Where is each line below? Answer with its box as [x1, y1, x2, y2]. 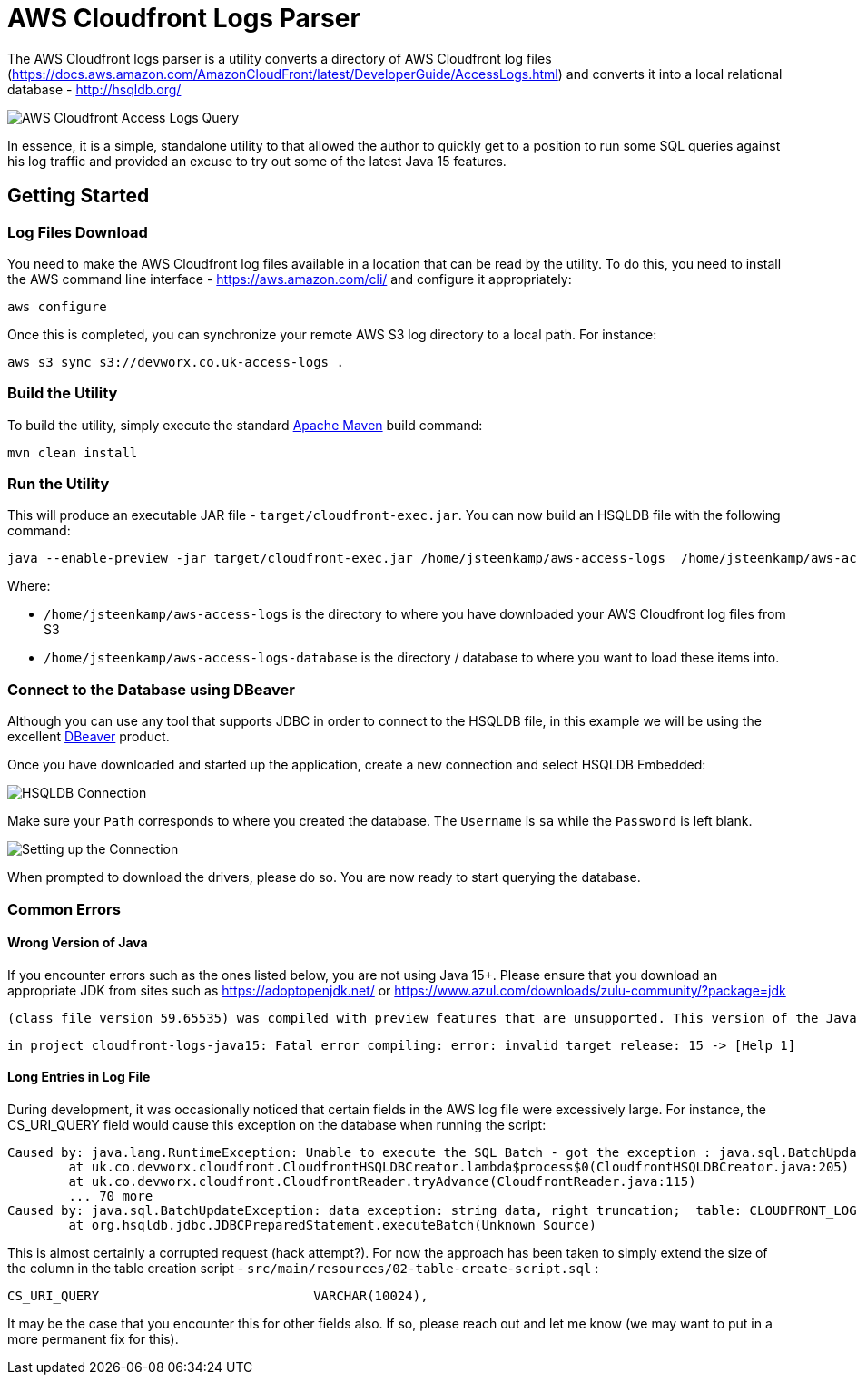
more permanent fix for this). [7, 1331, 179, 1348]
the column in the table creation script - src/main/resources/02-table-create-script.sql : [7, 1260, 599, 1277]
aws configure [7, 299, 107, 314]
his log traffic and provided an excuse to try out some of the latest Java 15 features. [7, 152, 507, 169]
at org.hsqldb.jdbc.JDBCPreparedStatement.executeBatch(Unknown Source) [68, 1218, 597, 1233]
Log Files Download [7, 222, 148, 241]
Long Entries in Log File [7, 1069, 151, 1085]
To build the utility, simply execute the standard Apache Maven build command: [7, 417, 483, 433]
